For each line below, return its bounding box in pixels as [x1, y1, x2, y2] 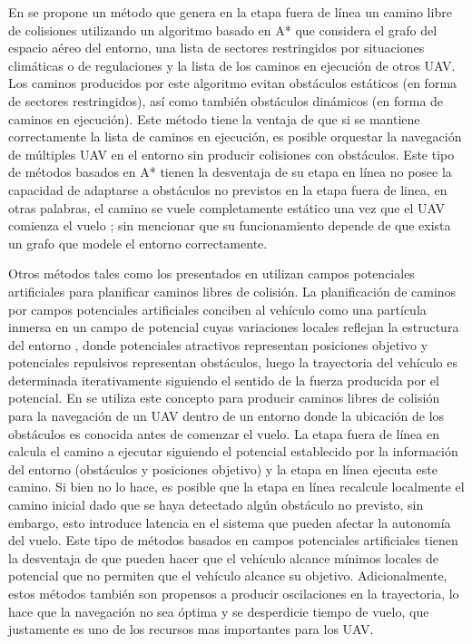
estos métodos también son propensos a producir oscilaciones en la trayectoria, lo [8, 584, 459, 602]
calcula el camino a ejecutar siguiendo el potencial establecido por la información [8, 442, 458, 461]
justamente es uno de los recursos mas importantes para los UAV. [8, 620, 374, 639]
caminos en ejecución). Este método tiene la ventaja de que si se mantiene [8, 109, 420, 128]
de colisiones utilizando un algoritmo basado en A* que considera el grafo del [8, 20, 438, 39]
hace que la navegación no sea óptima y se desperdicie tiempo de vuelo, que [8, 601, 429, 620]
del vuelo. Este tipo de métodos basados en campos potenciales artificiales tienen [8, 531, 458, 550]
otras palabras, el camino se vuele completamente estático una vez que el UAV [8, 198, 445, 217]
